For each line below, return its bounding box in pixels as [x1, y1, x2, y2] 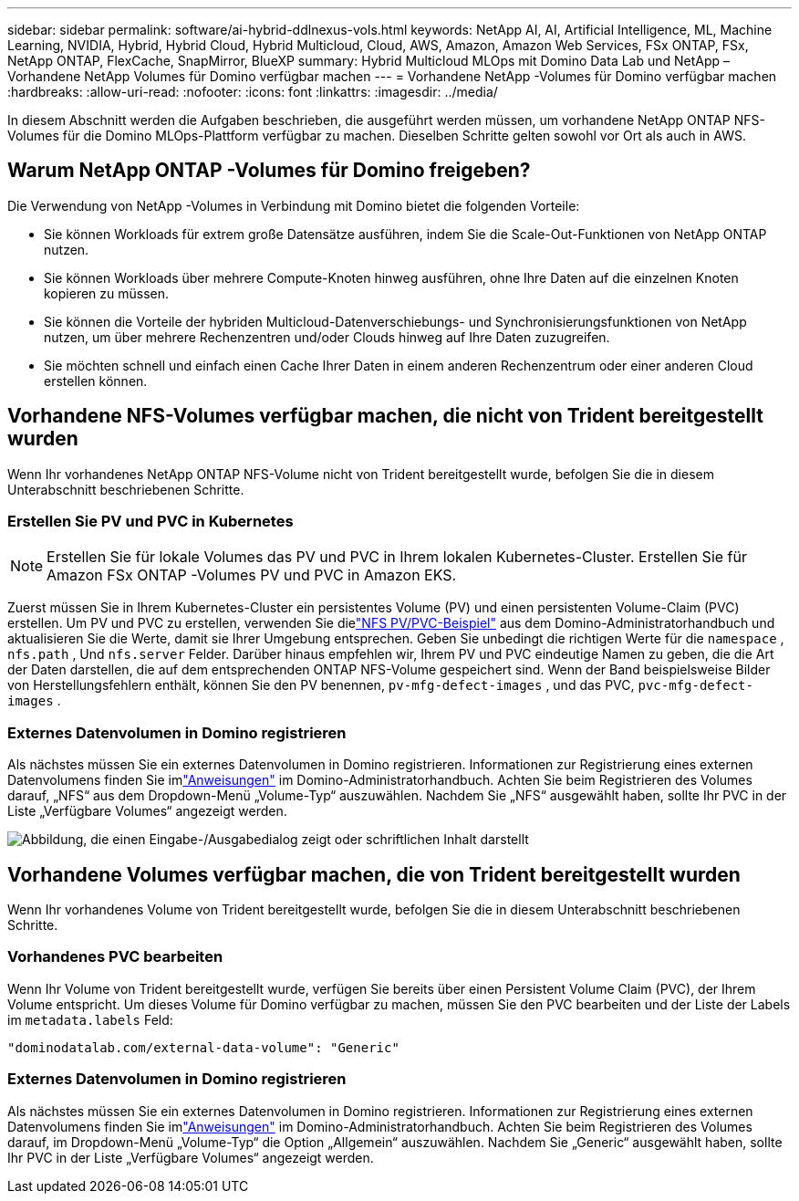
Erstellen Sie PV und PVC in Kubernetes [7, 512, 294, 531]
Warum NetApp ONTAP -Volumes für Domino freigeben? [7, 159, 531, 183]
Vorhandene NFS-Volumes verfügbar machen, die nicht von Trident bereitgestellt [7, 404, 763, 428]
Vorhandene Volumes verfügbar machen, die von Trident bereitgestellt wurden [7, 862, 741, 886]
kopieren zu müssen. [44, 285, 170, 301]
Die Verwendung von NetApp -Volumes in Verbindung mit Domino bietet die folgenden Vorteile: [7, 197, 580, 214]
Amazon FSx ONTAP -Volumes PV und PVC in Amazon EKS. [47, 566, 457, 585]
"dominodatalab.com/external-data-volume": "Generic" [7, 1039, 399, 1055]
